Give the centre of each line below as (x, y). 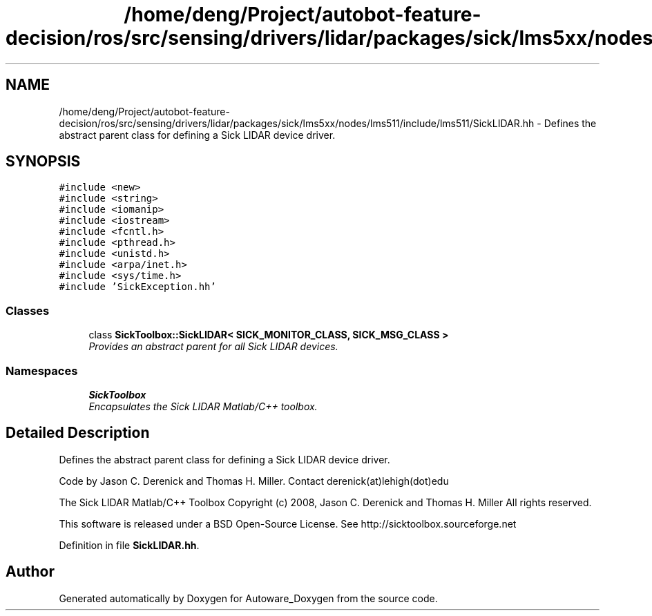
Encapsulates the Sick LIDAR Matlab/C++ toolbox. (203, 406)
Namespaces (42, 370)
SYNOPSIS (43, 162)
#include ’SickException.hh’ (137, 287)
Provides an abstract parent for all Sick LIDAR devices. (213, 347)
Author (30, 572)
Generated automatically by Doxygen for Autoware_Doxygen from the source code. (248, 598)
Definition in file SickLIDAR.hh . (129, 545)
